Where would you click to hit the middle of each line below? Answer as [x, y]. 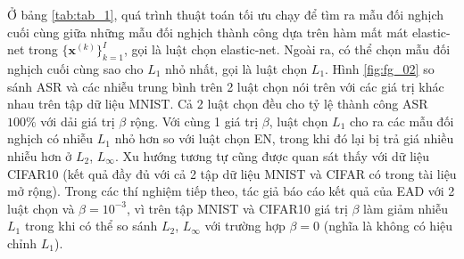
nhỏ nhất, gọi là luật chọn [236, 68]
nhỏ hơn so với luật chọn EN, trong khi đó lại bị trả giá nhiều [284, 138]
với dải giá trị [78, 121]
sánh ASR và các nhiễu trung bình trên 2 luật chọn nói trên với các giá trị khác [226, 86]
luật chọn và [41, 208]
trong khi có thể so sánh [91, 226]
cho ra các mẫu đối [402, 121]
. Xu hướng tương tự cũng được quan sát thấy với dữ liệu [272, 155]
